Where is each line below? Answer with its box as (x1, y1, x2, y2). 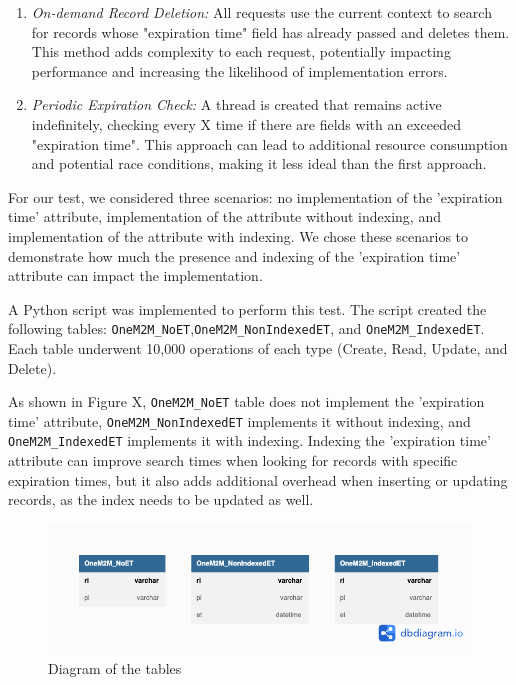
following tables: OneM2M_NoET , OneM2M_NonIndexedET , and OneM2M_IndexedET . (8, 318, 485, 339)
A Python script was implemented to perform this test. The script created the (8, 298, 487, 319)
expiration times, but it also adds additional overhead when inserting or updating (8, 469, 508, 490)
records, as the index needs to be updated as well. (8, 489, 314, 510)
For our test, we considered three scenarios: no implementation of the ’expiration (8, 186, 503, 207)
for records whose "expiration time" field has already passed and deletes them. (31, 21, 510, 42)
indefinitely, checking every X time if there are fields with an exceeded (31, 113, 461, 134)
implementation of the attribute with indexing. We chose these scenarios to (8, 225, 469, 246)
